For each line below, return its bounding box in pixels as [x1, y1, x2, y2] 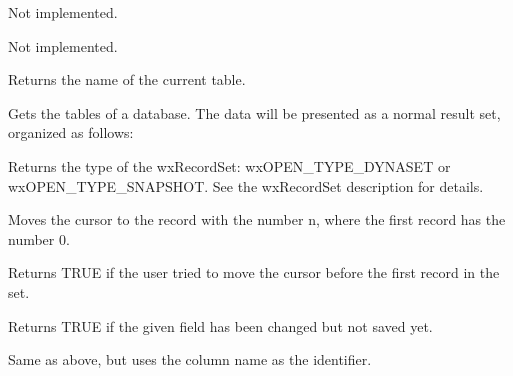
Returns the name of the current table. [8, 69, 246, 90]
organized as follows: [8, 122, 134, 143]
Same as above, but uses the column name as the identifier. [8, 349, 372, 370]
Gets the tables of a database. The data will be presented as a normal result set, [8, 102, 501, 123]
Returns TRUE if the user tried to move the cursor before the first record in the [8, 262, 500, 283]
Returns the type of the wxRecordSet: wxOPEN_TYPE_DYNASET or [8, 155, 451, 176]
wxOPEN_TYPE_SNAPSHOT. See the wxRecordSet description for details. [8, 175, 484, 196]
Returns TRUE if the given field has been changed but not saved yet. [8, 315, 433, 336]
